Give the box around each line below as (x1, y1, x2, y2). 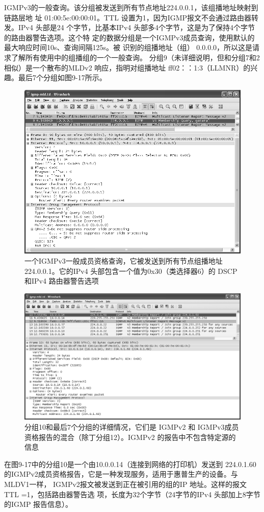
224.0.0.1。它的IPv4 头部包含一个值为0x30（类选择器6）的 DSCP (24, 265, 237, 276)
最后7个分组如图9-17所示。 (18, 72, 107, 83)
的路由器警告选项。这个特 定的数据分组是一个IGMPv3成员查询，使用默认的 (4, 32, 255, 42)
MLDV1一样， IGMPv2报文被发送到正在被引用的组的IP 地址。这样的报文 (4, 478, 247, 489)
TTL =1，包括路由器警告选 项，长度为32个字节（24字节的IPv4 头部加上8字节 (4, 488, 260, 499)
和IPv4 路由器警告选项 (24, 275, 99, 286)
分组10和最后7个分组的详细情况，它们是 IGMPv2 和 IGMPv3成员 (24, 421, 239, 432)
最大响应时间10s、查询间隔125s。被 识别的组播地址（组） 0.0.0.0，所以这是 (4, 42, 253, 53)
